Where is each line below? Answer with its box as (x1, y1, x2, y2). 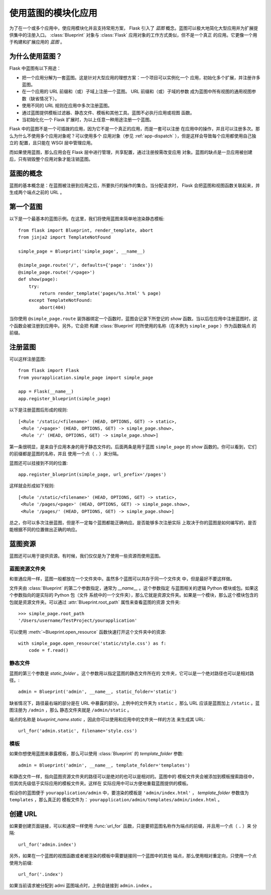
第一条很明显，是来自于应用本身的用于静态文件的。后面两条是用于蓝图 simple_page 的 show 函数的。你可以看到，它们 (9, 444, 257, 450)
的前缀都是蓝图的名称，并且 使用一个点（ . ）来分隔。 (9, 451, 121, 457)
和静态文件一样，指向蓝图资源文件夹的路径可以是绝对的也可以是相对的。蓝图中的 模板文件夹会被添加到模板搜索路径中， (9, 773, 257, 779)
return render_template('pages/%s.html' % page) (39, 291, 162, 296)
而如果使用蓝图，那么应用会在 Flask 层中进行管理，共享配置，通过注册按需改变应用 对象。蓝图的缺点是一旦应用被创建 (9, 149, 253, 155)
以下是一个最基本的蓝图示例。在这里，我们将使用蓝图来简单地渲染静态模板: (9, 216, 165, 222)
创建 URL (9, 810, 38, 818)
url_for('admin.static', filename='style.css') (18, 728, 138, 734)
